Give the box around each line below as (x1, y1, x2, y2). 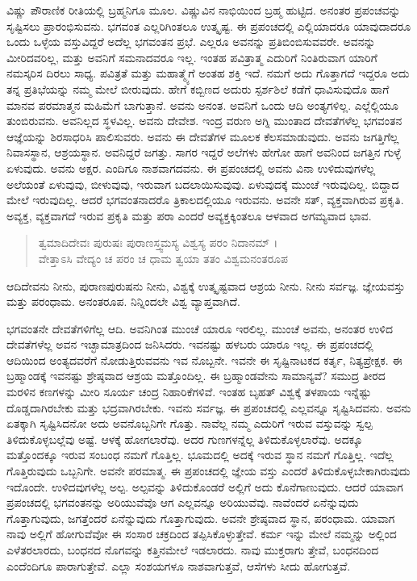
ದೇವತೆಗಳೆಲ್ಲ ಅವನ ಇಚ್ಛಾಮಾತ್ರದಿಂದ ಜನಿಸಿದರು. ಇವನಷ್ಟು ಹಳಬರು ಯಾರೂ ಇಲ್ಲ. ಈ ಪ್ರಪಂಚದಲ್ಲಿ (6, 336, 373, 353)
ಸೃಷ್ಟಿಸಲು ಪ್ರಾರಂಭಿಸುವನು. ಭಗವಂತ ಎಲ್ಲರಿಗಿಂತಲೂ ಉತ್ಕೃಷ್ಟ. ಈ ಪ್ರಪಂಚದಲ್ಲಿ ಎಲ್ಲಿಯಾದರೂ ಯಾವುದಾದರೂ (6, 17, 411, 34)
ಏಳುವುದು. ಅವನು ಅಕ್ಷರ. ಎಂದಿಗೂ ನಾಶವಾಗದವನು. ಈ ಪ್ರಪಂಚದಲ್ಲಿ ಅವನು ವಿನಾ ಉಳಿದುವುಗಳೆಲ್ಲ (6, 159, 376, 176)
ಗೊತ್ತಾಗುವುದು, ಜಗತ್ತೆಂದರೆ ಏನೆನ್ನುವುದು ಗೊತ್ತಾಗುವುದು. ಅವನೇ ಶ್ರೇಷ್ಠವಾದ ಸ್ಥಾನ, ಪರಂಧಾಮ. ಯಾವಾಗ (6, 509, 395, 526)
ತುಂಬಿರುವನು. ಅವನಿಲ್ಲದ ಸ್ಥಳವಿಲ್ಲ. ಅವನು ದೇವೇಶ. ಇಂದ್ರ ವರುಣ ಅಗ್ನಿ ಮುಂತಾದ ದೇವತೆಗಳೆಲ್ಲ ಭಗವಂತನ (6, 112, 402, 129)
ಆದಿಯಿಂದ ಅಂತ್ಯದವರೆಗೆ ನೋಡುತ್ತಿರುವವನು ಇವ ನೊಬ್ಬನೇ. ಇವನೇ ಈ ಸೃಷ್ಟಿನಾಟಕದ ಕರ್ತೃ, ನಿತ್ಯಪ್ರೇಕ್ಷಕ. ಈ (6, 351, 402, 368)
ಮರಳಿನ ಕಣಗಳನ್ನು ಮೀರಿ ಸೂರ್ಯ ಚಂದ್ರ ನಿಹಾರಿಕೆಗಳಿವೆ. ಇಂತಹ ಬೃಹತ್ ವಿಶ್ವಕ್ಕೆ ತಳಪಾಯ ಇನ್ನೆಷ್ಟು (6, 383, 372, 400)
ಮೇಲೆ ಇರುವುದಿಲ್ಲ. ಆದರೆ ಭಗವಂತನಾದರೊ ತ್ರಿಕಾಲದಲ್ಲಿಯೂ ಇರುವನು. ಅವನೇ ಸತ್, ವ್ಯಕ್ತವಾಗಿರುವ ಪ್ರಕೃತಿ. (6, 191, 404, 208)
